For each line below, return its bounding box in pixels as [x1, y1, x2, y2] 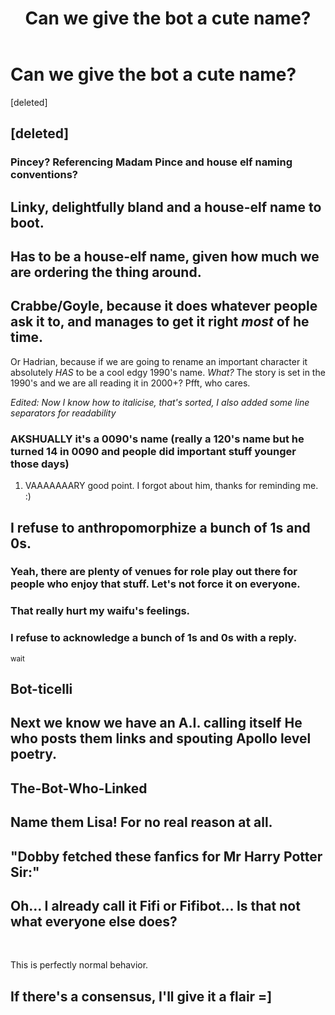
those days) [10, 457, 70, 471]
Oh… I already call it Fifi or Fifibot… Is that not [10, 898, 301, 915]
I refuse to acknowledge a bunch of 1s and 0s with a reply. [10, 631, 298, 645]
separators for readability [10, 407, 117, 419]
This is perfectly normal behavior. [10, 959, 149, 971]
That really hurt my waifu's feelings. [10, 604, 191, 618]
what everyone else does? [10, 913, 178, 931]
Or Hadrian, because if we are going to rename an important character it [10, 355, 308, 367]
